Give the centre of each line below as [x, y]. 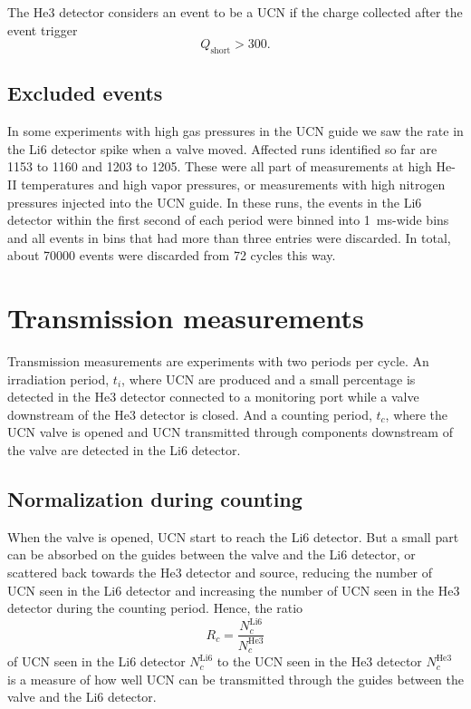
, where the [417, 414]
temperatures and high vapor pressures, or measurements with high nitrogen [233, 184]
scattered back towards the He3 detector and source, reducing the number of [220, 573]
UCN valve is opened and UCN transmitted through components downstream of [230, 432]
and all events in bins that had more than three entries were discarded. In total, [229, 237]
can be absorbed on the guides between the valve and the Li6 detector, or [211, 554]
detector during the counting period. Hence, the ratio [155, 608]
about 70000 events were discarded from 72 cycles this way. [172, 255]
